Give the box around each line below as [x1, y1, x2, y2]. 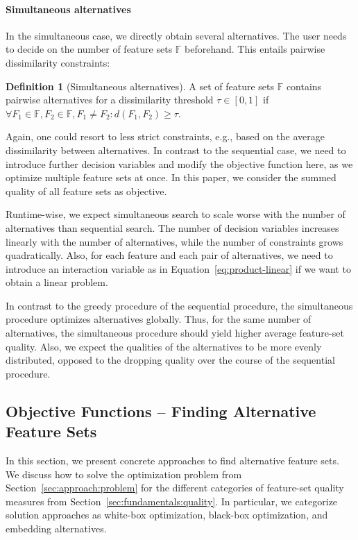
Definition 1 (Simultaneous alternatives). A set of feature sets [6, 78, 274, 93]
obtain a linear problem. [6, 275, 108, 289]
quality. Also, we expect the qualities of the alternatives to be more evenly [6, 339, 322, 353]
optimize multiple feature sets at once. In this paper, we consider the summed [6, 170, 336, 185]
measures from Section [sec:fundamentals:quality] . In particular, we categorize [6, 493, 338, 508]
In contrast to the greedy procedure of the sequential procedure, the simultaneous [6, 298, 353, 312]
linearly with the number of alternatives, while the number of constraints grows [6, 234, 343, 248]
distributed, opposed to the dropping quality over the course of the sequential [6, 353, 335, 367]
